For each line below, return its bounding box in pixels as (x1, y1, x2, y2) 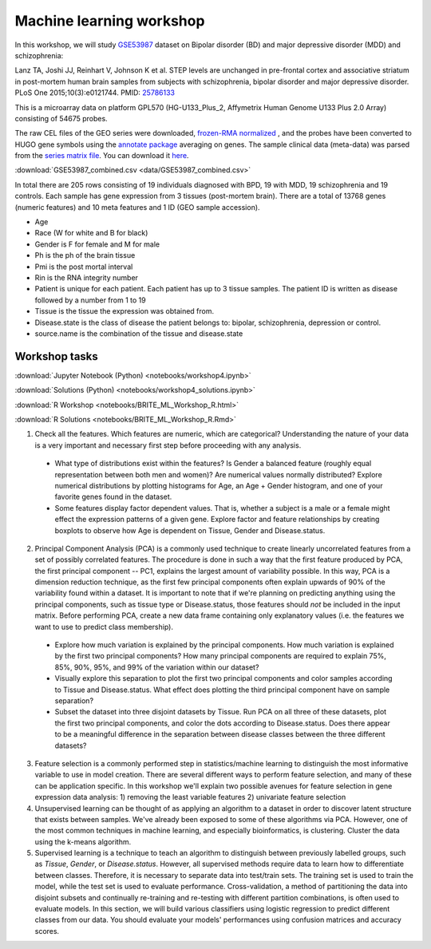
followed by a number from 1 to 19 (34, 295, 147, 305)
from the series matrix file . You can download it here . (14, 151, 189, 160)
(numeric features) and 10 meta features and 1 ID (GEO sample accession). (14, 202, 260, 212)
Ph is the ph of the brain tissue (34, 251, 136, 260)
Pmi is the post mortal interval (34, 262, 133, 271)
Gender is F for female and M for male (34, 239, 160, 249)
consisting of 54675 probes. (14, 113, 108, 123)
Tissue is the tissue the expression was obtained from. (34, 306, 215, 316)
